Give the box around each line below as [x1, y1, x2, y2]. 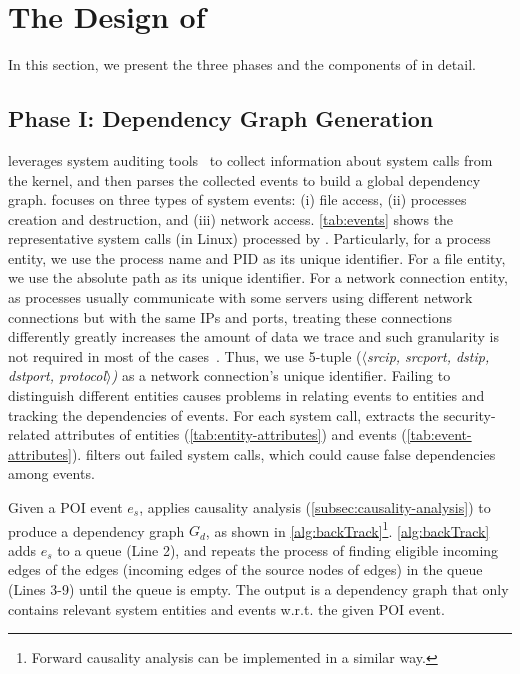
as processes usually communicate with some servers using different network [8, 287, 473, 308]
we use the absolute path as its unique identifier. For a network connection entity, [8, 267, 508, 288]
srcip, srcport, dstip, [367, 345, 490, 366]
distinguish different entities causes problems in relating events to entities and [8, 385, 485, 406]
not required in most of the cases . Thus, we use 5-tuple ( [8, 345, 362, 366]
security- [443, 404, 496, 425]
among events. [8, 463, 95, 484]
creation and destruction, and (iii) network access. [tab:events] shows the [8, 208, 454, 229]
